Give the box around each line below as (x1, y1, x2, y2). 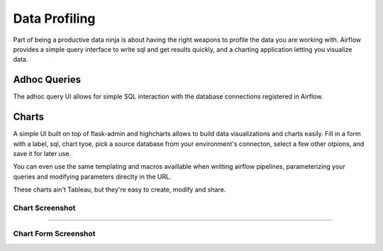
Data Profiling (13, 11, 96, 26)
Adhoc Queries (13, 74, 82, 86)
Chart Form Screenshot (13, 229, 96, 239)
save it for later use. (13, 149, 71, 157)
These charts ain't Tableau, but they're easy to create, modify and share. (13, 185, 226, 194)
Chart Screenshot (13, 203, 76, 213)
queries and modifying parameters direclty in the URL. (13, 172, 172, 181)
